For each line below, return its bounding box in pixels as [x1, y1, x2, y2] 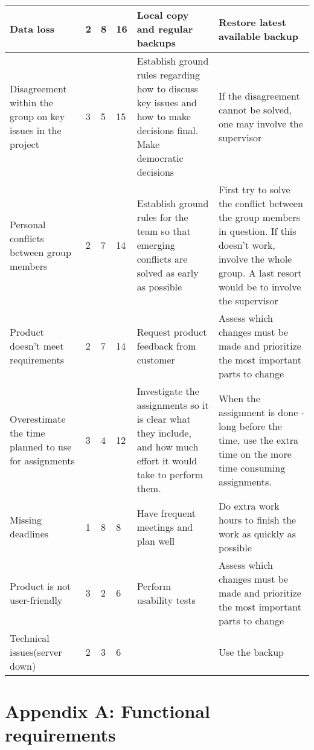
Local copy [136, 8, 189, 22]
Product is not [10, 579, 71, 593]
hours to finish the [218, 513, 296, 527]
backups [136, 36, 176, 50]
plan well [136, 533, 175, 548]
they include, [136, 426, 191, 440]
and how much [136, 440, 199, 454]
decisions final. [136, 123, 199, 137]
